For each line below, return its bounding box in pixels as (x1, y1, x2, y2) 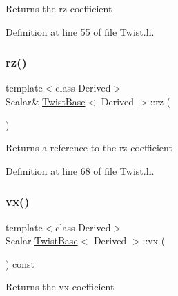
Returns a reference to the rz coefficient (6, 140, 172, 155)
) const (6, 256, 35, 271)
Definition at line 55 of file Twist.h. (6, 24, 155, 39)
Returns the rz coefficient (6, 1, 112, 15)
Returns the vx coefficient (6, 279, 115, 294)
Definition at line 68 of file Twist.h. (6, 163, 155, 178)
